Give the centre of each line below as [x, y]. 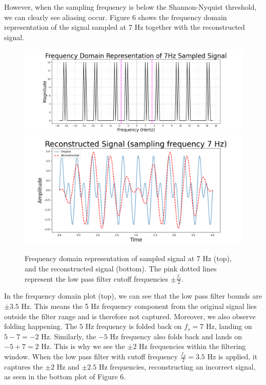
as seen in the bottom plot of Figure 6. [65, 377]
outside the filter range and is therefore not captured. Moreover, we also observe [130, 316]
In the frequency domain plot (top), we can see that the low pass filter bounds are [133, 296]
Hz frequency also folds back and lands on [176, 336]
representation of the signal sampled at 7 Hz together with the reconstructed [125, 27]
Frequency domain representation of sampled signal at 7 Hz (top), [128, 258]
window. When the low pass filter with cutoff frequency [91, 356]
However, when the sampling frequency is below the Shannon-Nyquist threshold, [130, 7]
